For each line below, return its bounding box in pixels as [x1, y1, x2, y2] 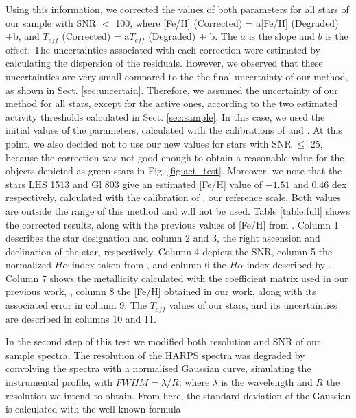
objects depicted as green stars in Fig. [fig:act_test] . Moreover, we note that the [5, 163, 342, 178]
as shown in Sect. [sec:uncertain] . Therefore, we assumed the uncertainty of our [5, 82, 338, 97]
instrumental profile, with [5, 375, 113, 389]
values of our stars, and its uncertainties [169, 298, 337, 312]
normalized [5, 257, 51, 272]
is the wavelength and [221, 375, 313, 389]
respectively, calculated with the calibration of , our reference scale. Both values [5, 190, 341, 205]
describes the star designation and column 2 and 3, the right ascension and [5, 231, 320, 245]
